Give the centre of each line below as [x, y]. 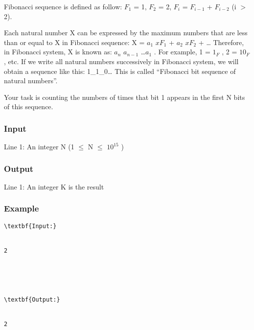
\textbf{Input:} [30, 226]
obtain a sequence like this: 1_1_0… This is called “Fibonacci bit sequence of [120, 71]
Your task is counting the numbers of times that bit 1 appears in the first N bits [125, 97]
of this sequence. [29, 106]
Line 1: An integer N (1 [39, 147]
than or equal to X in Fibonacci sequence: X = [74, 42]
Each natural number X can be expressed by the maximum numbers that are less [126, 33]
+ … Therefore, [221, 42]
